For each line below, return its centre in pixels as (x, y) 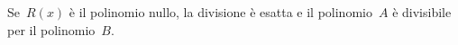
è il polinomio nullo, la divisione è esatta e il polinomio (220, 12)
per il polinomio (51, 29)
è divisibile (422, 12)
